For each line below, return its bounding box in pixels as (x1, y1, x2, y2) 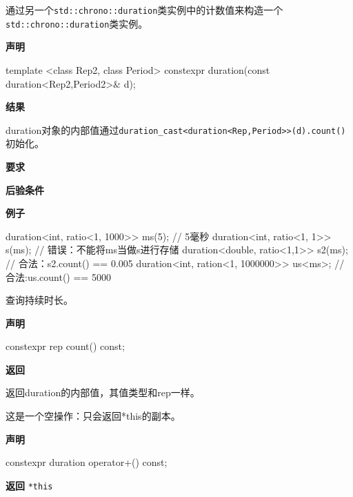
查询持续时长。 (6, 293, 73, 307)
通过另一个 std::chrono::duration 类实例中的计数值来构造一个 (6, 3, 283, 17)
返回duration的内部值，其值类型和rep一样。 (6, 385, 200, 400)
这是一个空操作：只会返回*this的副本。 (6, 409, 181, 423)
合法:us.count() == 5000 (6, 269, 111, 284)
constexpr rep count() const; (6, 339, 125, 353)
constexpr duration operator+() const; (6, 455, 168, 469)
